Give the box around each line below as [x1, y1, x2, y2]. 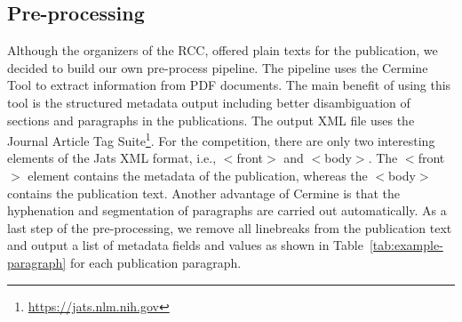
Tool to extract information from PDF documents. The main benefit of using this [7, 76, 451, 94]
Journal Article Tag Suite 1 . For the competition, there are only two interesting [7, 129, 435, 149]
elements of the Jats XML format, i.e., [7, 149, 217, 167]
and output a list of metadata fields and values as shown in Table [7, 236, 363, 254]
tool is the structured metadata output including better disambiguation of [7, 93, 410, 111]
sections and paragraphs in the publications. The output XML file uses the [7, 110, 415, 129]
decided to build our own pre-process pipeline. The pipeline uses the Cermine [7, 58, 428, 76]
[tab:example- [369, 236, 443, 254]
